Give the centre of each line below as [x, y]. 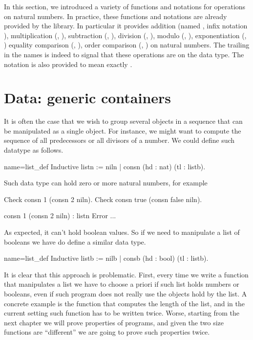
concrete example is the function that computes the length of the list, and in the [124, 303]
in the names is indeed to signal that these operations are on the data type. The [124, 54]
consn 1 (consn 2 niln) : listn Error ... [60, 215]
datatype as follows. [34, 150]
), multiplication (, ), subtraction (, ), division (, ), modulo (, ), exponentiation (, [125, 35]
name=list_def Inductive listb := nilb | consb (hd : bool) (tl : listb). [106, 258]
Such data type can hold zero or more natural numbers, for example [106, 183]
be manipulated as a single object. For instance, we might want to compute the [123, 130]
